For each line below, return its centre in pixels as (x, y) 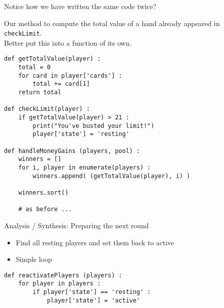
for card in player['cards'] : (70, 75)
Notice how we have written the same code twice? (80, 6)
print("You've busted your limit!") (93, 126)
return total (40, 93)
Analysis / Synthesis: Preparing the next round (76, 225)
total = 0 (34, 67)
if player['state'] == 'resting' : (92, 292)
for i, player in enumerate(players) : (84, 167)
